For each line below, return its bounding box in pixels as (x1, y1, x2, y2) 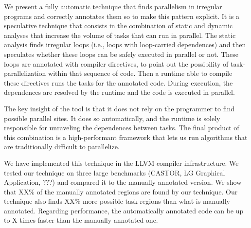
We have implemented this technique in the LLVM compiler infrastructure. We (4, 158, 239, 168)
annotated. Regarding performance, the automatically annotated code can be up (4, 205, 244, 215)
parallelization (4, 68, 46, 78)
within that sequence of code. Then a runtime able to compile (48, 68, 233, 78)
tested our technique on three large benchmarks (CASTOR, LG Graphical (4, 167, 225, 177)
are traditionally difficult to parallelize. (4, 141, 120, 152)
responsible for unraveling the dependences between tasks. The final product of (4, 123, 239, 133)
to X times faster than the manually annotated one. (4, 215, 158, 225)
